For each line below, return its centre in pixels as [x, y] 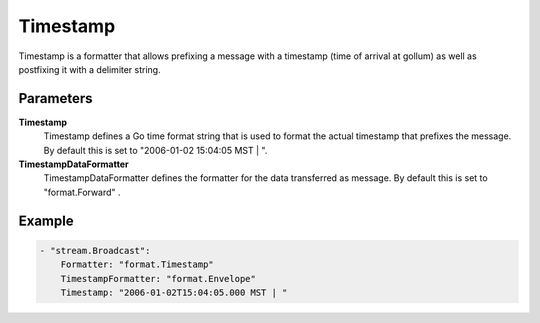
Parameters [55, 98]
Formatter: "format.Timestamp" [137, 264]
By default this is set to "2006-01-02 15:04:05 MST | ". [155, 150]
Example [46, 220]
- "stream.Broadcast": [95, 250]
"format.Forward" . [82, 192]
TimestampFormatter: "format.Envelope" [158, 278]
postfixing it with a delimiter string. [89, 69]
